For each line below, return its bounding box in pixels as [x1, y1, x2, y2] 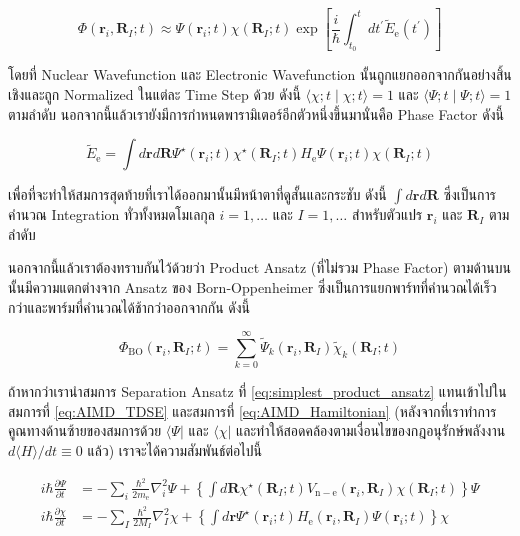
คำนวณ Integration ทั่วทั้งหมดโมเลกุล [8, 204, 215, 225]
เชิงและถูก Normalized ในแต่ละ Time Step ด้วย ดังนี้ [8, 84, 301, 104]
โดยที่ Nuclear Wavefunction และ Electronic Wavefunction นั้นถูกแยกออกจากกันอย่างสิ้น [8, 64, 512, 85]
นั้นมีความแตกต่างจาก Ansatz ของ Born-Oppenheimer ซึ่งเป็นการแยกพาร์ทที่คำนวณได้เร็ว [8, 276, 497, 297]
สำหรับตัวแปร [351, 204, 423, 225]
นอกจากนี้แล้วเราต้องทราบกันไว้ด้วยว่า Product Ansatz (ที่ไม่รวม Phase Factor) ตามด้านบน [8, 257, 511, 278]
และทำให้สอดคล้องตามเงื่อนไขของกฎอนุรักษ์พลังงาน [235, 420, 506, 441]
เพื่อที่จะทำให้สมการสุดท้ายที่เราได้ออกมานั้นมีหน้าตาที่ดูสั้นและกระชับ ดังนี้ [8, 184, 387, 205]
